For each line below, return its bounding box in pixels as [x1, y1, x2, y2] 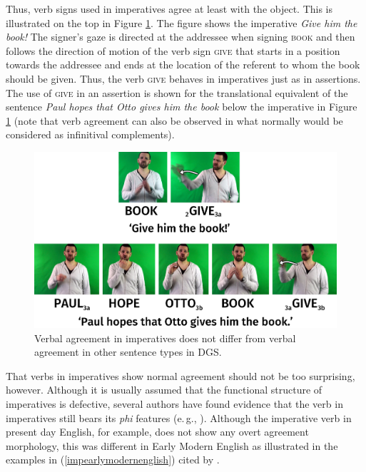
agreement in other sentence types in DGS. [34, 344, 222, 359]
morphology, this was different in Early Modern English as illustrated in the [6, 438, 338, 453]
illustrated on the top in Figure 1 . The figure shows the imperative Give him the [6, 15, 357, 30]
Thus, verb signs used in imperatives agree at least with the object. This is [6, 1, 333, 16]
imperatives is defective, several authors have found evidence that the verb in [6, 396, 343, 411]
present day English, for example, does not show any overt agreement [6, 424, 309, 439]
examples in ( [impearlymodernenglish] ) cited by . [6, 452, 220, 467]
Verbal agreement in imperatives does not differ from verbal [34, 330, 296, 345]
